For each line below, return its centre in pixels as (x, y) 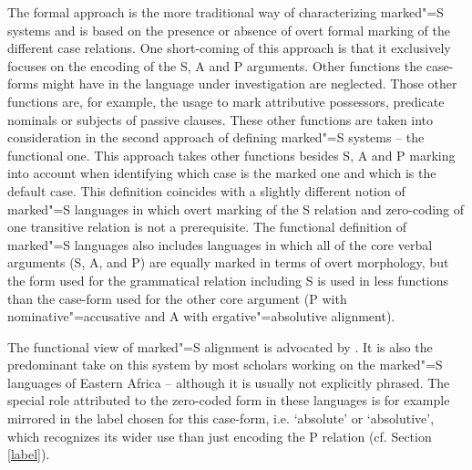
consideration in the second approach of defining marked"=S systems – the (216, 137)
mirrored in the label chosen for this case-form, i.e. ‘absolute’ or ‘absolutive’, (221, 418)
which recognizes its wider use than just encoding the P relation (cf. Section (220, 436)
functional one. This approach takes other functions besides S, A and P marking (231, 155)
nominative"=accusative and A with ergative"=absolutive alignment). (201, 316)
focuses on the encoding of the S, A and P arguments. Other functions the (215, 65)
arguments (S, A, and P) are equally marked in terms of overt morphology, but (228, 262)
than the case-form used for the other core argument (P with (177, 298)
